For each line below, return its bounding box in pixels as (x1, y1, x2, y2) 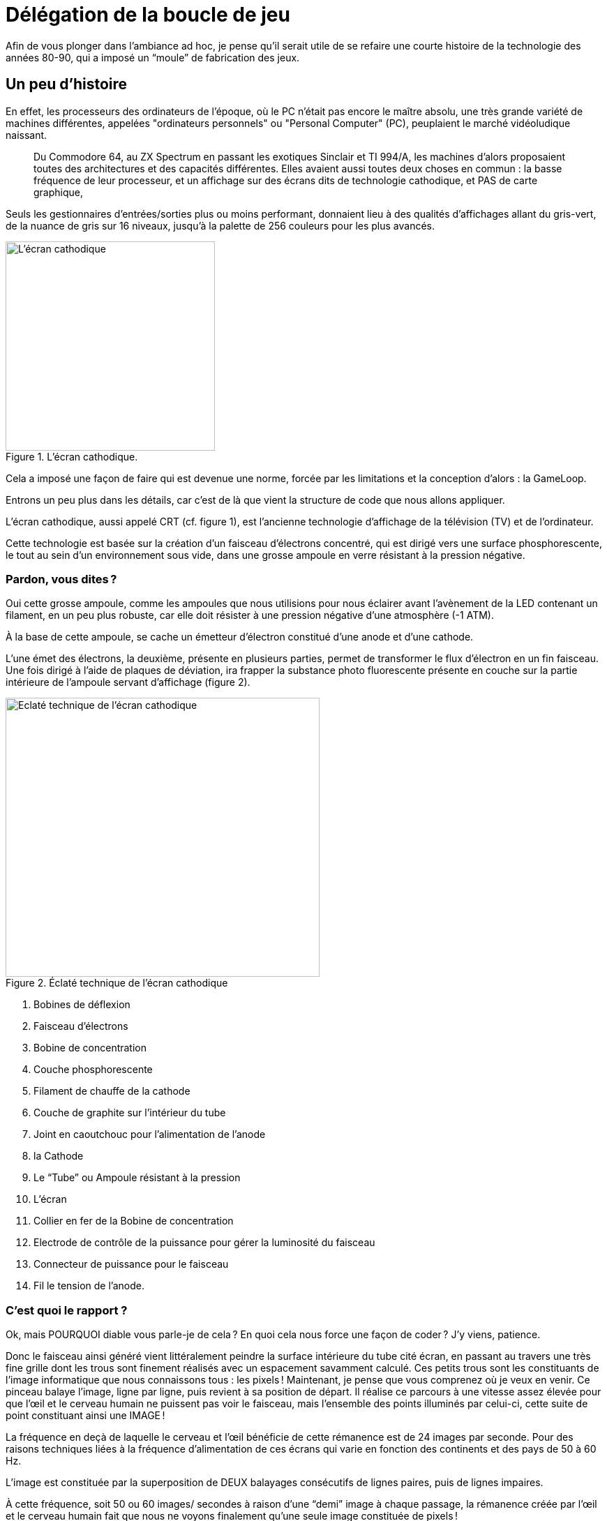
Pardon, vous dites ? (6, 571, 117, 586)
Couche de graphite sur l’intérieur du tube (33, 1107, 226, 1119)
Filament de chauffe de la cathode (33, 1085, 190, 1097)
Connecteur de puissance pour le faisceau (33, 1258, 229, 1271)
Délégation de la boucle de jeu (6, 3, 290, 27)
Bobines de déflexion (33, 998, 130, 1011)
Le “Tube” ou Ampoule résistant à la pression (33, 1171, 241, 1184)
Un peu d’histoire (6, 75, 128, 93)
